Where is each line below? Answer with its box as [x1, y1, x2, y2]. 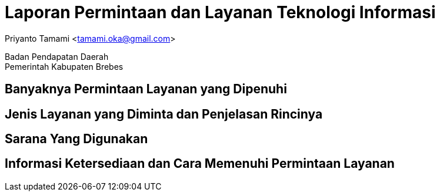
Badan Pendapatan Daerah [5, 51, 109, 62]
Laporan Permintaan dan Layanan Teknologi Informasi [5, 2, 436, 22]
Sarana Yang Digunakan [5, 131, 148, 147]
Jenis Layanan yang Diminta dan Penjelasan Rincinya [5, 106, 323, 121]
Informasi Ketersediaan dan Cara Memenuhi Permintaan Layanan [5, 156, 395, 171]
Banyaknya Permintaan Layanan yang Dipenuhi [5, 82, 287, 97]
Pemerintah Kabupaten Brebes [5, 61, 124, 72]
